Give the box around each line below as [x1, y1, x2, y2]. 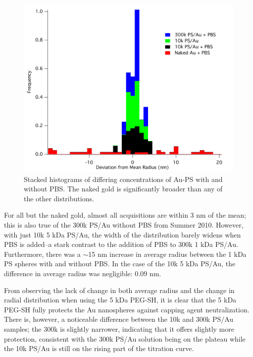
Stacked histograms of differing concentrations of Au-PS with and [24, 174, 223, 184]
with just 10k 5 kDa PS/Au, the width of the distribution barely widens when [4, 229, 241, 239]
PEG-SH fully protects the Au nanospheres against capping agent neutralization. [4, 304, 250, 314]
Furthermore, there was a [4, 248, 81, 259]
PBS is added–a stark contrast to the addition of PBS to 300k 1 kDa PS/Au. [4, 239, 238, 249]
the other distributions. [24, 193, 94, 203]
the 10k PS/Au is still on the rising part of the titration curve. [4, 343, 194, 354]
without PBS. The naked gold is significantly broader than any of [24, 183, 223, 194]
